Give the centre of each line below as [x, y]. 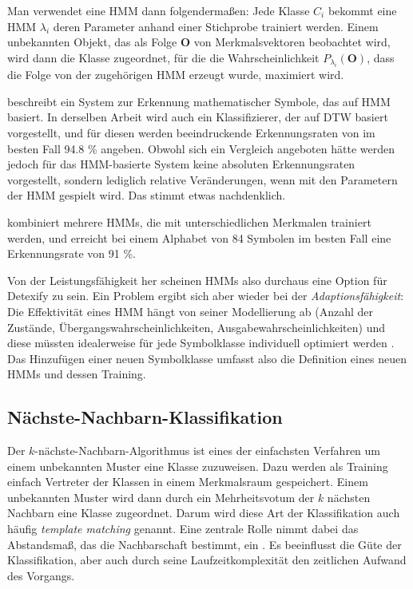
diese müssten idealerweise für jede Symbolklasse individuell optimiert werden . [201, 343]
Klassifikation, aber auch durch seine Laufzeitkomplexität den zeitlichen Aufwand [207, 560]
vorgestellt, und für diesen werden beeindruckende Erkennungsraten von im [191, 132]
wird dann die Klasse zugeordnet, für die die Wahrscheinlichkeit [163, 57]
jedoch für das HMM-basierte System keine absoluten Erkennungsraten [181, 164]
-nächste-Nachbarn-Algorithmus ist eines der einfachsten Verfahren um [207, 451]
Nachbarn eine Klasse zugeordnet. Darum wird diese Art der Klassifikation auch [204, 513]
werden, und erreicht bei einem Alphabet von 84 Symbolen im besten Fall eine [199, 237]
